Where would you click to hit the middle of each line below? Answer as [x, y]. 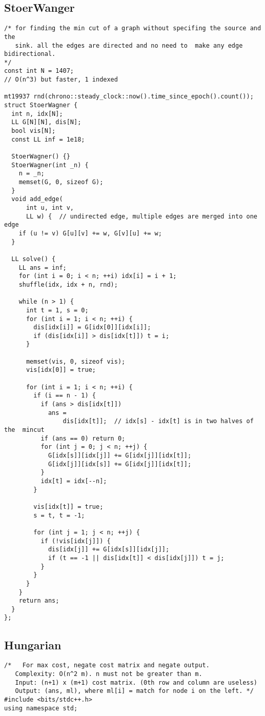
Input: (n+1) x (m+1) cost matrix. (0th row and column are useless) [136, 682]
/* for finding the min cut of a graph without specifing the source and [133, 28]
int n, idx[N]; [37, 114]
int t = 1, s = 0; [57, 310]
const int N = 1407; [39, 71]
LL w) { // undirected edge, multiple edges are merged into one [141, 216]
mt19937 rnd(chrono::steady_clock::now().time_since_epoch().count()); [129, 97]
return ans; [39, 601]
